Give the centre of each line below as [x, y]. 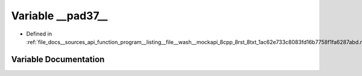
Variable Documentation [58, 59]
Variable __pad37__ [59, 16]
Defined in [39, 34]
